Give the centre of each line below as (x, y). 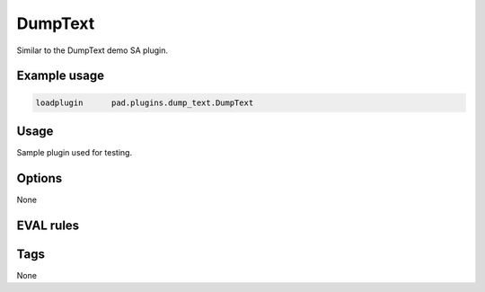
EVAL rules (48, 225)
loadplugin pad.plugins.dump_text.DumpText (145, 102)
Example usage (61, 76)
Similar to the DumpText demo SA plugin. (93, 50)
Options (40, 178)
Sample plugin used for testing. (75, 153)
